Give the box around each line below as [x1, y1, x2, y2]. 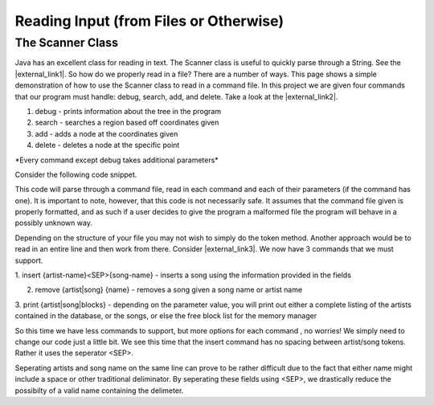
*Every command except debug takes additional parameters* [14, 155, 219, 165]
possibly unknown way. [14, 218, 92, 228]
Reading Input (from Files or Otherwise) [14, 12, 285, 30]
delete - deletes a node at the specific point [35, 141, 180, 150]
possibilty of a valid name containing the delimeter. [14, 386, 184, 395]
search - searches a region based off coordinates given [35, 117, 219, 128]
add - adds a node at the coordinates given [35, 129, 178, 138]
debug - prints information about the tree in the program [35, 106, 221, 116]
